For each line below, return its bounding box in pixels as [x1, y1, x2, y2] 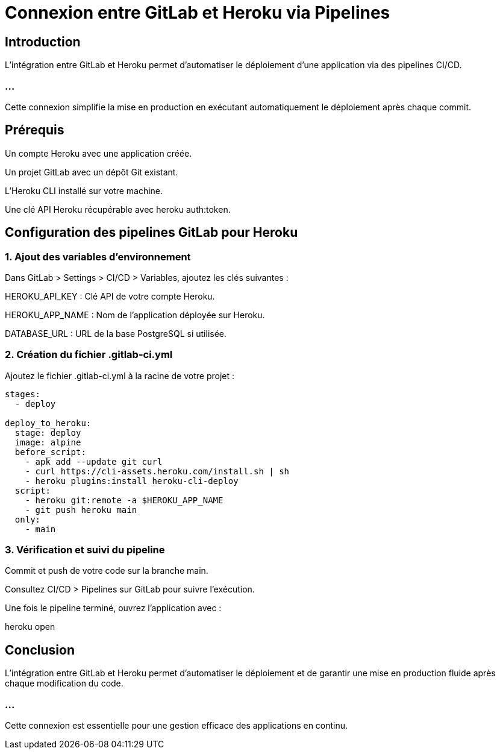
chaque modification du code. [5, 678, 123, 689]
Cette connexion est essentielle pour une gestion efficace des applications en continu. [5, 720, 348, 731]
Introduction [5, 34, 81, 49]
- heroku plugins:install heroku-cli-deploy [25, 476, 239, 486]
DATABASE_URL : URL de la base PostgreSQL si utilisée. [5, 328, 227, 339]
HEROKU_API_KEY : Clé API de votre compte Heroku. [5, 291, 215, 301]
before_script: [14, 447, 86, 457]
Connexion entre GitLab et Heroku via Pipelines [5, 2, 390, 23]
